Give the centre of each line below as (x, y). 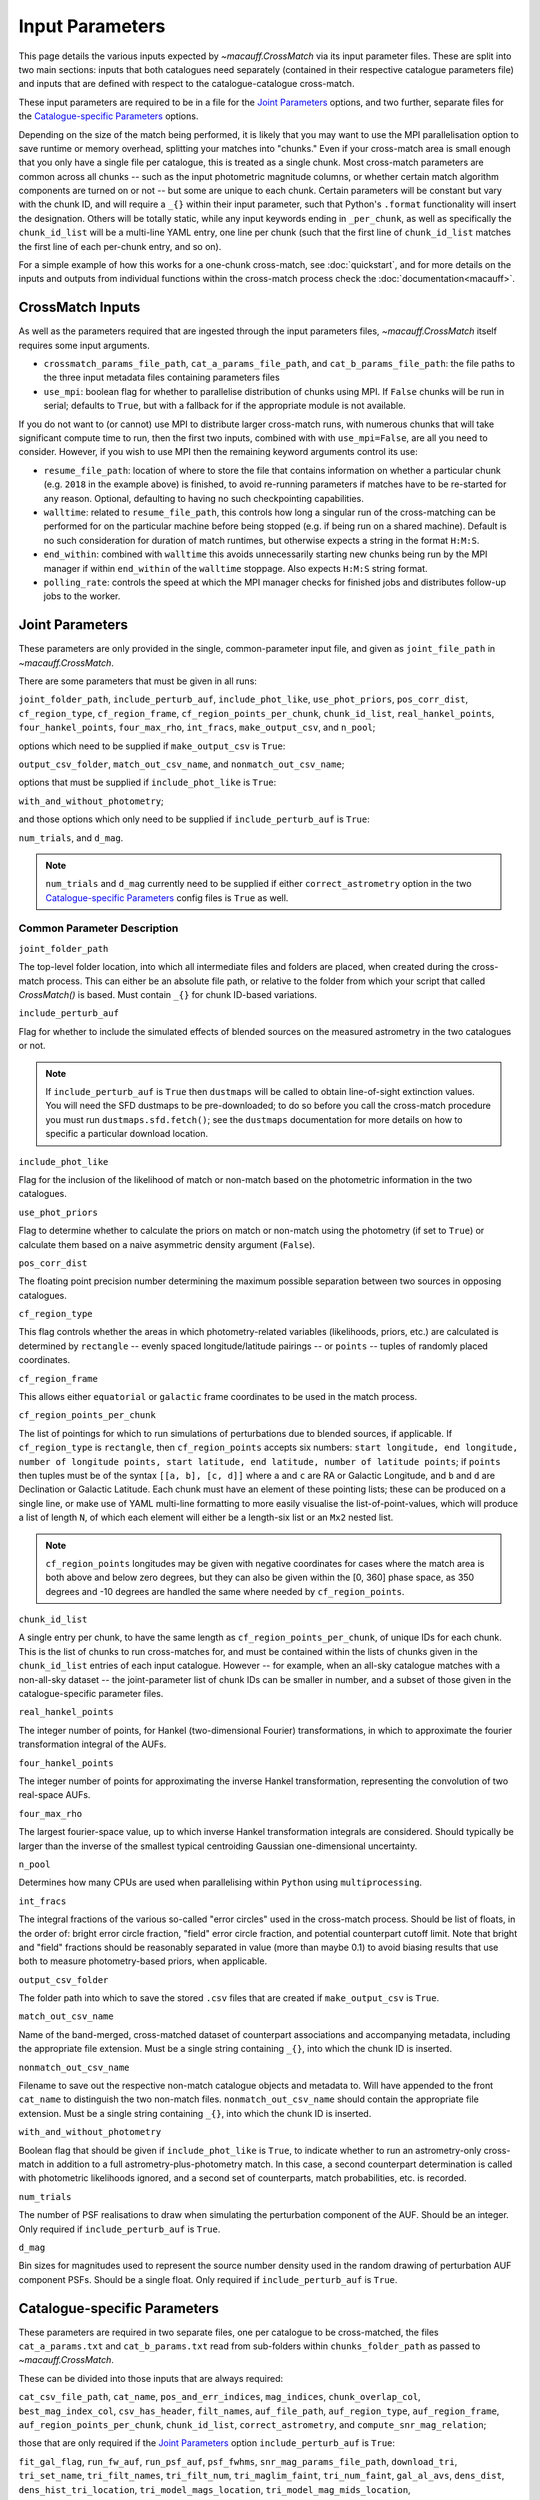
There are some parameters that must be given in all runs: (137, 681)
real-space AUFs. (54, 1795)
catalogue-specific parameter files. (91, 1694)
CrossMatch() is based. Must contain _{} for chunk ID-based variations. (167, 995)
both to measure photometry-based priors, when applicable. (143, 1961)
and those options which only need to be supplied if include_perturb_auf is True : (194, 819)
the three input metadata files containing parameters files (161, 377)
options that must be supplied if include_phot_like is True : (147, 782)
